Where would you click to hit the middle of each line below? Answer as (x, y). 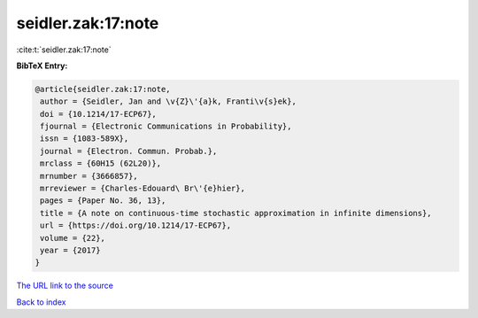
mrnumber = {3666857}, (89, 176)
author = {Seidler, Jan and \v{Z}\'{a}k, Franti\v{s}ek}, (168, 101)
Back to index (41, 302)
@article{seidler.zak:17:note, (103, 89)
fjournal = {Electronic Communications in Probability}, (166, 127)
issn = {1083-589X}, (85, 139)
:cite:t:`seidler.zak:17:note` (64, 50)
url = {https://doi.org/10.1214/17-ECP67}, (136, 225)
